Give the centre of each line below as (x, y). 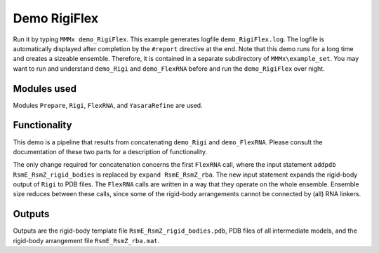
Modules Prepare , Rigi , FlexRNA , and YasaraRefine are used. (108, 105)
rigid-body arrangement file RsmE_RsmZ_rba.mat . (86, 240)
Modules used (45, 89)
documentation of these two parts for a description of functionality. (110, 151)
